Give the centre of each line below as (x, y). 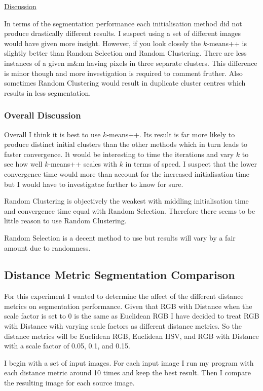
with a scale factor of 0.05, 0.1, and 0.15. (67, 346)
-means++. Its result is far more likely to (171, 134)
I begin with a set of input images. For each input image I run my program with (129, 362)
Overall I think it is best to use (52, 134)
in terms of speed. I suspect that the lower (191, 164)
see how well (23, 164)
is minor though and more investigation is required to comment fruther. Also (123, 73)
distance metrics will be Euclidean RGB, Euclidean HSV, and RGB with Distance (131, 336)
